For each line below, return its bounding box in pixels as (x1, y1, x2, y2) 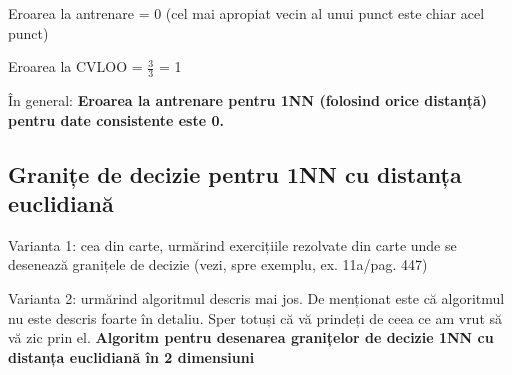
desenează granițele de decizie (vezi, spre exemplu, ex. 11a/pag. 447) (8, 254, 428, 275)
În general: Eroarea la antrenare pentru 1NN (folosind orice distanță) (8, 90, 487, 111)
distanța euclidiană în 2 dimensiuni (8, 346, 255, 367)
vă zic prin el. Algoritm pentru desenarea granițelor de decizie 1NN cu (8, 327, 494, 348)
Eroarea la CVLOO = (8, 56, 143, 77)
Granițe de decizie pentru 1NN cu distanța (8, 158, 462, 189)
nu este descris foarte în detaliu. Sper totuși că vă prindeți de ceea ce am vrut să (8, 307, 503, 328)
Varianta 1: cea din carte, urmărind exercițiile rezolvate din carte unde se (8, 234, 457, 255)
